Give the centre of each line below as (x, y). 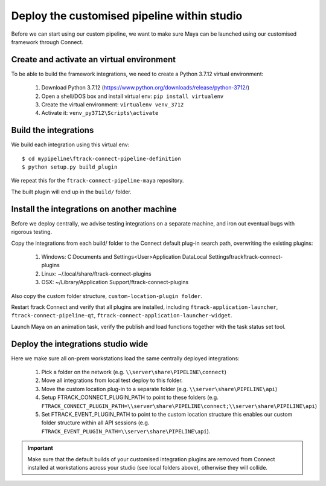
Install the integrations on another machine (94, 209)
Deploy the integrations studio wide (80, 344)
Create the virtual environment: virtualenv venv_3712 (113, 105)
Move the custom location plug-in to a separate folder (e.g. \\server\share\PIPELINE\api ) (159, 389)
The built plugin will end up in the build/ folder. (72, 192)
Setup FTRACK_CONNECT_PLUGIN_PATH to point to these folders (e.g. (130, 397)
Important (40, 448)
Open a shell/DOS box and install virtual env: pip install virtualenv (133, 96)
